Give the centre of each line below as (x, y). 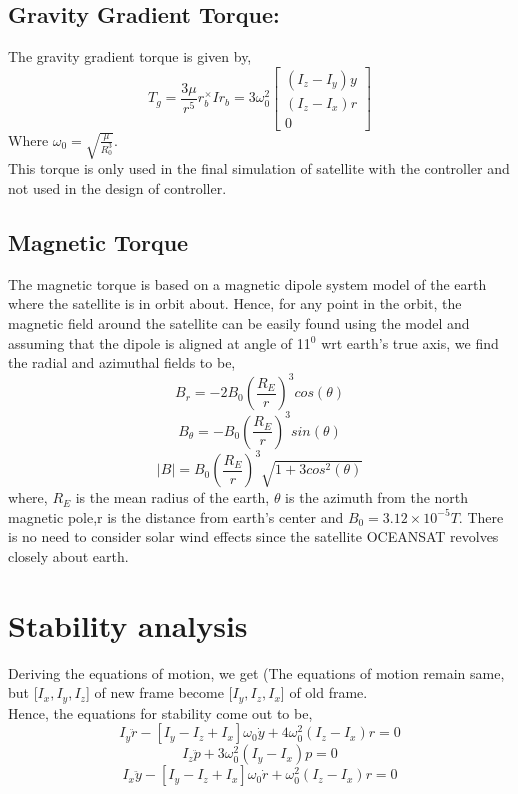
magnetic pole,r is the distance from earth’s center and (176, 516)
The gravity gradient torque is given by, (130, 56)
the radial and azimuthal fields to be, (122, 362)
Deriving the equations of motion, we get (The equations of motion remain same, (256, 672)
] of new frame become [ (159, 692)
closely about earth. (68, 555)
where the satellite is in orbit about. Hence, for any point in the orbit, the (235, 303)
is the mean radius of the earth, (172, 497)
